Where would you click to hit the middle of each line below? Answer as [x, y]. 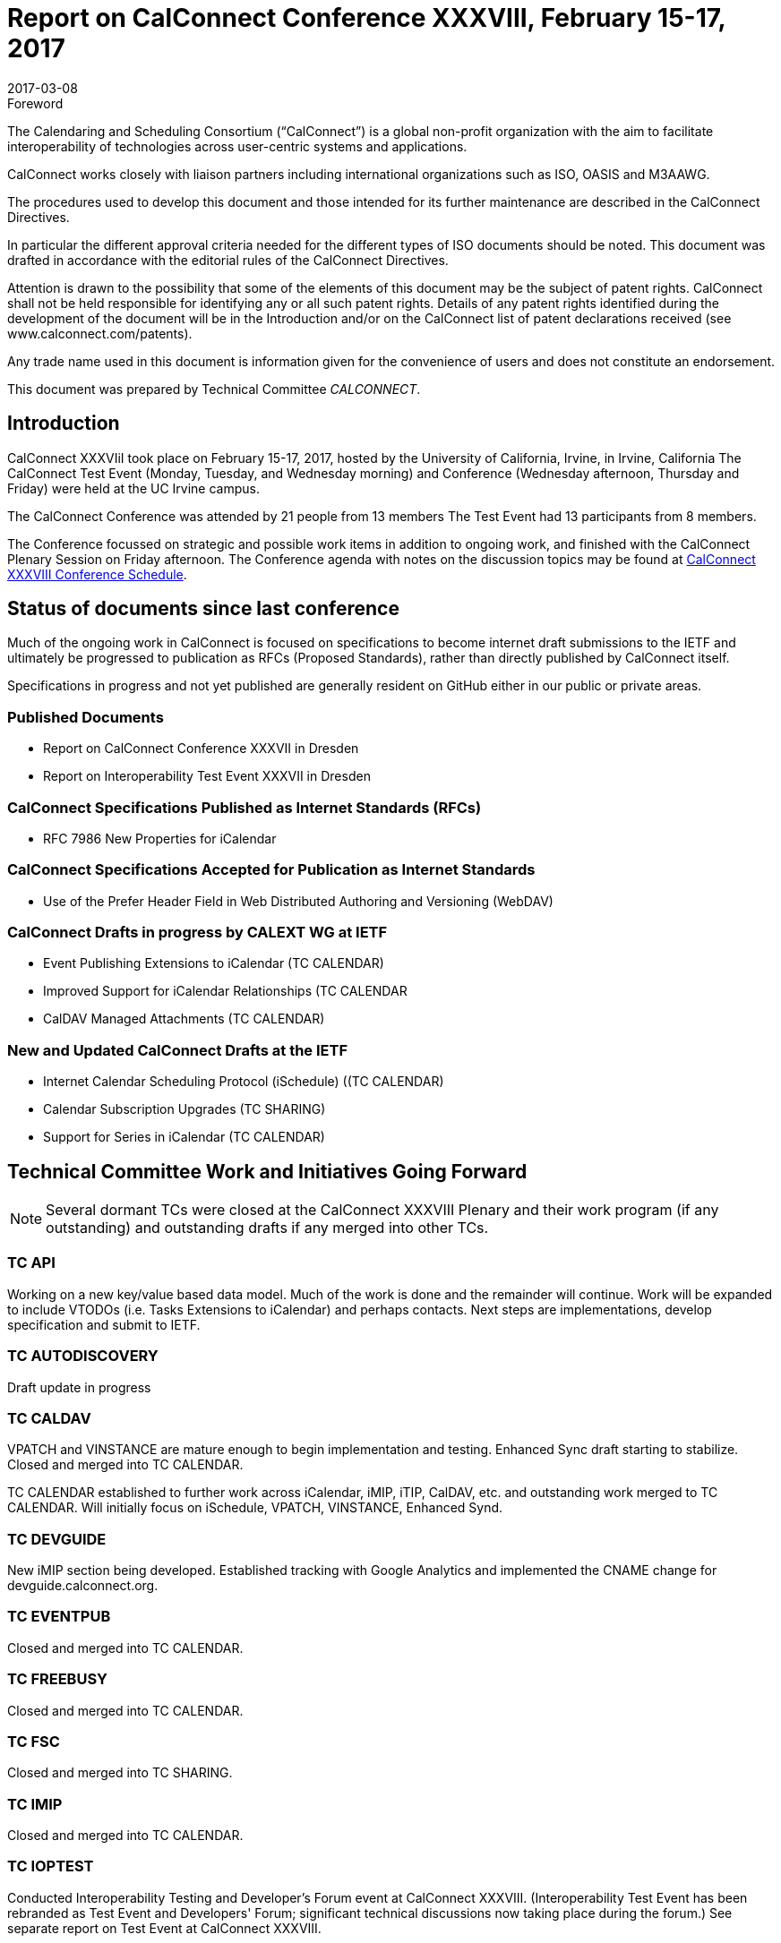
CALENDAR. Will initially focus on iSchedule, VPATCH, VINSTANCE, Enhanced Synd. [255, 1508]
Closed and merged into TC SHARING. [120, 1773]
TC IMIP [35, 1804]
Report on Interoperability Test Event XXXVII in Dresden [207, 776]
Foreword [35, 103]
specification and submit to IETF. [104, 1324]
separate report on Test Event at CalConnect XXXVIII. [164, 1928]
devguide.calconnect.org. [83, 1586]
